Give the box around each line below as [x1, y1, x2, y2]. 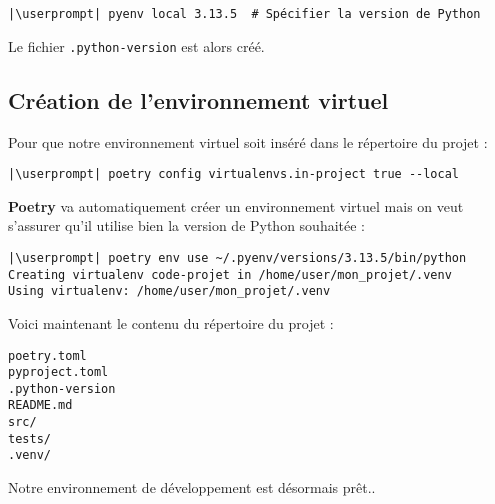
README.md [8, 398, 73, 413]
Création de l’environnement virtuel [8, 84, 389, 115]
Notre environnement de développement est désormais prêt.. [8, 477, 376, 498]
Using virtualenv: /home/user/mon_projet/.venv [8, 284, 331, 299]
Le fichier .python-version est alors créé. [8, 35, 265, 56]
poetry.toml [8, 348, 87, 363]
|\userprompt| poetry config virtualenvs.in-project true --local [8, 167, 460, 182]
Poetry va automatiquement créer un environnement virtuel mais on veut [8, 195, 464, 216]
